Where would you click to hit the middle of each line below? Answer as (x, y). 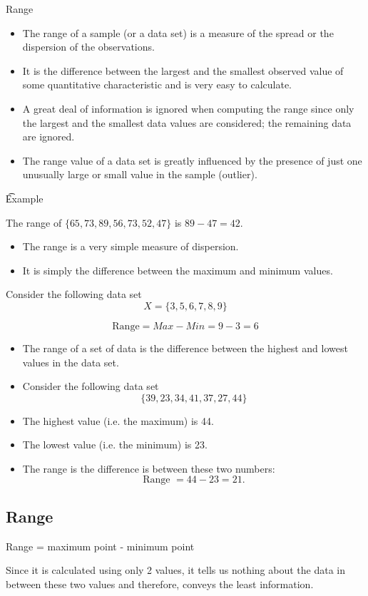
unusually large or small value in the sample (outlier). (140, 174)
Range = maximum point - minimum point (100, 546)
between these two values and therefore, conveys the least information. (160, 584)
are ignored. (48, 137)
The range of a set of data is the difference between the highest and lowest (185, 348)
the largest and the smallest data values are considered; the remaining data (187, 122)
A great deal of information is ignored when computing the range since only (188, 108)
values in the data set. (71, 362)
